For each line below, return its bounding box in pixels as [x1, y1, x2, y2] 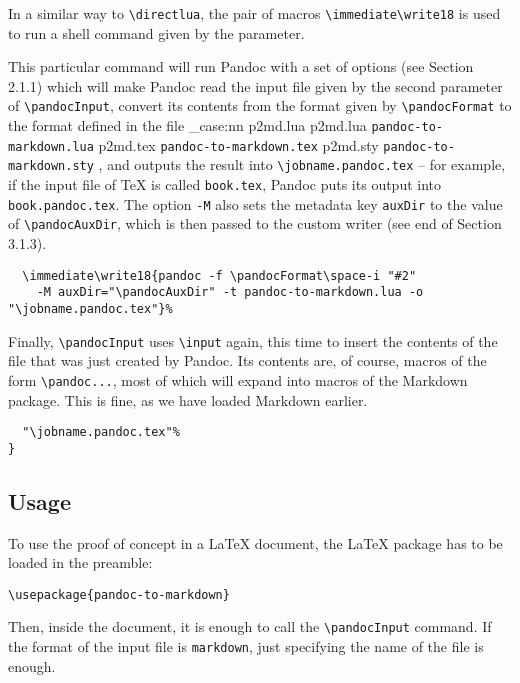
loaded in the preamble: [8, 552, 153, 573]
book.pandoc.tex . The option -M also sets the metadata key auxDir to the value [8, 193, 503, 214]
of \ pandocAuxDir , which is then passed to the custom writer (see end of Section [8, 213, 502, 234]
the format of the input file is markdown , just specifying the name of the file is [8, 636, 484, 657]
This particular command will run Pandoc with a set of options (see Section [8, 56, 474, 77]
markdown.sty [8, 159, 94, 174]
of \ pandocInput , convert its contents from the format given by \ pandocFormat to [8, 95, 512, 116]
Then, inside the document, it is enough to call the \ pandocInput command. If [8, 616, 492, 637]
